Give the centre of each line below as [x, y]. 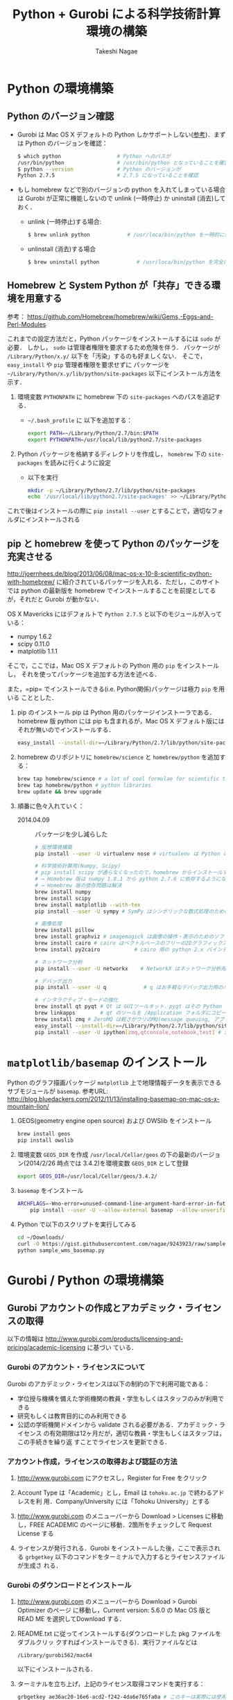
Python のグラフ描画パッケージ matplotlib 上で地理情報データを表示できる [114, 1083]
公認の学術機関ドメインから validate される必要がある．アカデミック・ [118, 1424]
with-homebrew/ [31, 582]
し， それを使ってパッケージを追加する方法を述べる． [84, 674]
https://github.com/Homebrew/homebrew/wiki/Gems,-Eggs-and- [120, 316]
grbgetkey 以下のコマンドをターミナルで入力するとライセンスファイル [125, 1557]
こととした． [39, 698]
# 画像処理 [48, 924]
